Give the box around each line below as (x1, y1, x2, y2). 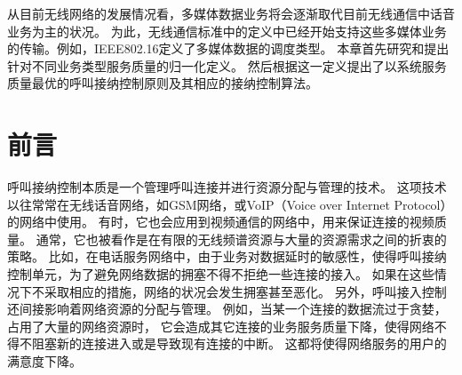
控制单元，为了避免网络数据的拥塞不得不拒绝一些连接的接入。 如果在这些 (7, 265, 434, 283)
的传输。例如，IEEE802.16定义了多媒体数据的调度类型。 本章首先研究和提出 (7, 39, 450, 58)
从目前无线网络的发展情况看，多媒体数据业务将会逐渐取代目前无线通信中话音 (7, 4, 455, 22)
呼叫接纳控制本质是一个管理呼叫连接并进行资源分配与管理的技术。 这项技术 (7, 178, 447, 196)
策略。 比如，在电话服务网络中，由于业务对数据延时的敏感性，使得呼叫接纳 (7, 247, 447, 266)
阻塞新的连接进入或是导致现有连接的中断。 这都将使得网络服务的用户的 (31, 334, 447, 353)
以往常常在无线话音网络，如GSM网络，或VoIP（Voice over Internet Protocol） (7, 195, 453, 213)
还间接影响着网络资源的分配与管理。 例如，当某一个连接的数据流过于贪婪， (7, 299, 447, 318)
